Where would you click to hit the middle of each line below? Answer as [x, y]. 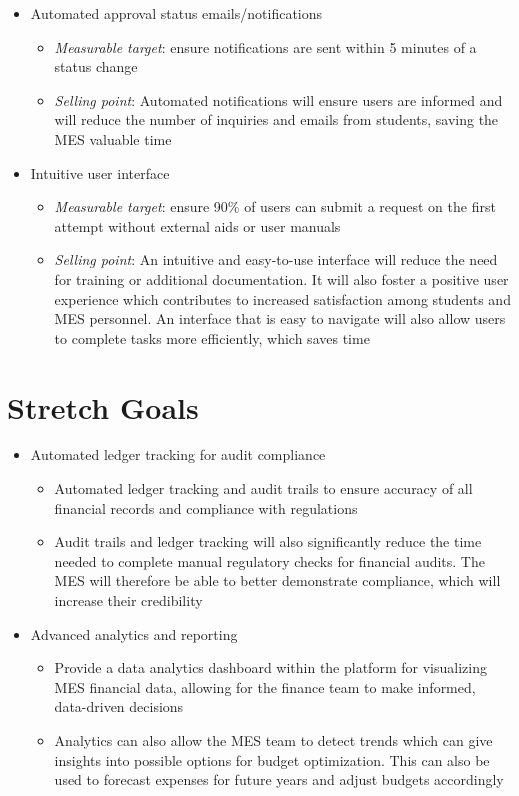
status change [96, 66]
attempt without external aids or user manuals [197, 225]
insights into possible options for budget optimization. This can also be [272, 759]
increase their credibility [128, 600]
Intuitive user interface [100, 172]
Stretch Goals [103, 406]
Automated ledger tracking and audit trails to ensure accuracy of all [263, 488]
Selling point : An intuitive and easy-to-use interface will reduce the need [276, 259]
